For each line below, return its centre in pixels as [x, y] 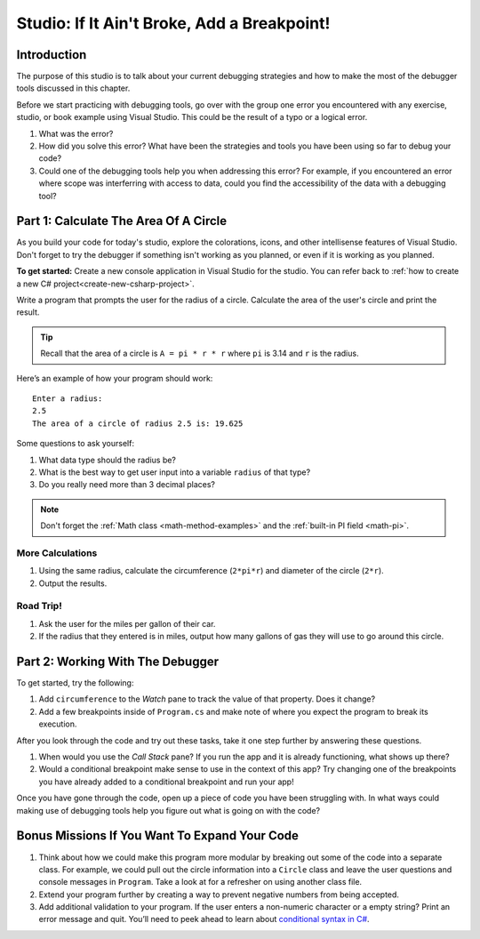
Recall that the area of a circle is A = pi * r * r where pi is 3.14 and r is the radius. [200, 353]
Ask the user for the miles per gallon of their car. [127, 623]
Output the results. [73, 583]
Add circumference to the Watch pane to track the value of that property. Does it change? [207, 699]
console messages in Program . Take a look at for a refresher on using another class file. [200, 882]
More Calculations [57, 553]
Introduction [52, 55]
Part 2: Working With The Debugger [118, 662]
